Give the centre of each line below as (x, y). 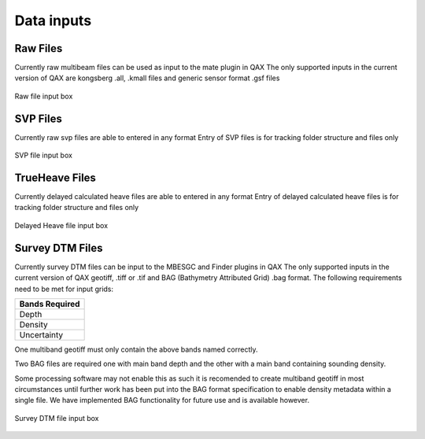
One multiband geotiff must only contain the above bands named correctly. (136, 349)
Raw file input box (44, 96)
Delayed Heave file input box (61, 225)
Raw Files (39, 48)
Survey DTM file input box (57, 418)
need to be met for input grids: (64, 289)
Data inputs (53, 20)
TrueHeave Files (55, 177)
